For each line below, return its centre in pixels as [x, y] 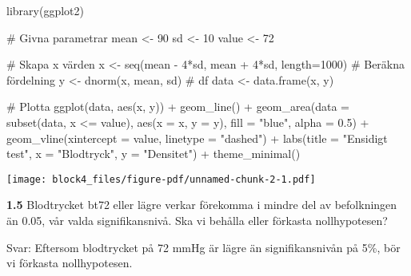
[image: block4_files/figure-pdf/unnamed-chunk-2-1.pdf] [161, 179]
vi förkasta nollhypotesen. [70, 263]
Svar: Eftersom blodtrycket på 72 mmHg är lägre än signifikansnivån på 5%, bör [204, 247]
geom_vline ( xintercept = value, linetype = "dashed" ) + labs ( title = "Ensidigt [197, 138]
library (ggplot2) [45, 10]
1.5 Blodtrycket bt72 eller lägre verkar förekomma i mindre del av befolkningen [202, 205]
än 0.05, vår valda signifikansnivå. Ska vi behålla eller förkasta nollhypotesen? [197, 220]
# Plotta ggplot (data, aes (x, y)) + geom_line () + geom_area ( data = [178, 106]
